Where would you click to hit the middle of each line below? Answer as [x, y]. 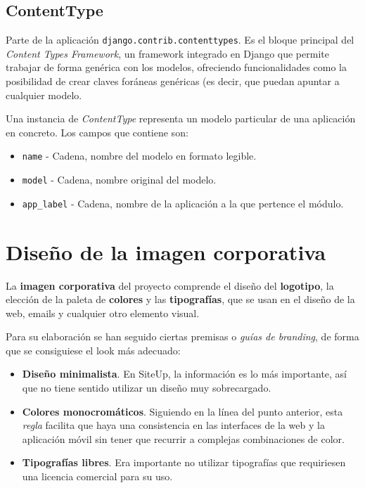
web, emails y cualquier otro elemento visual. [103, 313]
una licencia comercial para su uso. [97, 476]
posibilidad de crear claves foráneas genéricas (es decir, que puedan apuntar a [173, 81]
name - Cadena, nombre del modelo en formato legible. [139, 156]
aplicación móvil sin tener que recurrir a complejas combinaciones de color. [183, 438]
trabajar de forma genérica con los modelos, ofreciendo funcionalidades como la [176, 67]
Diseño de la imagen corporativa [166, 251]
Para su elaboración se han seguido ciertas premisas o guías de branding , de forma [182, 336]
